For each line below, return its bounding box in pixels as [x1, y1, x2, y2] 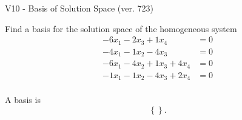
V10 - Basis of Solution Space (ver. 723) [5, 2, 153, 14]
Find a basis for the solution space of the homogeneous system [5, 22, 237, 35]
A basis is [5, 93, 41, 106]
